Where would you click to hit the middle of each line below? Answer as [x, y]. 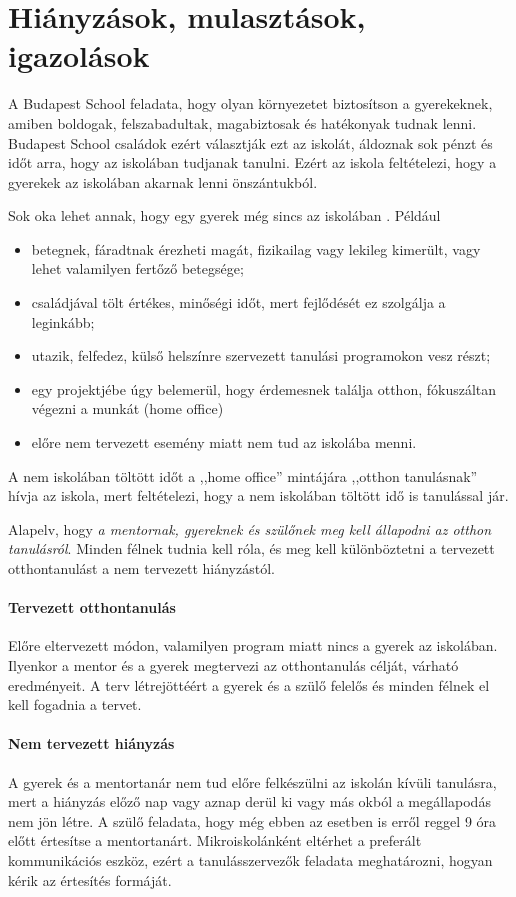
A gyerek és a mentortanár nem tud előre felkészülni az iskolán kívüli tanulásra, [252, 781]
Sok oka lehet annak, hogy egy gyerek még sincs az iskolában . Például [224, 215]
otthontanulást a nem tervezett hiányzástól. [141, 568]
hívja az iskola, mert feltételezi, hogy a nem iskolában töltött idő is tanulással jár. [258, 495]
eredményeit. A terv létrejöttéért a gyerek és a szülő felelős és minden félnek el [249, 684]
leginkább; [63, 321]
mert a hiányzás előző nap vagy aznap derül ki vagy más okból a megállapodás [249, 801]
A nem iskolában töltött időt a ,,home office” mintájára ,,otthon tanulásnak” [243, 475]
